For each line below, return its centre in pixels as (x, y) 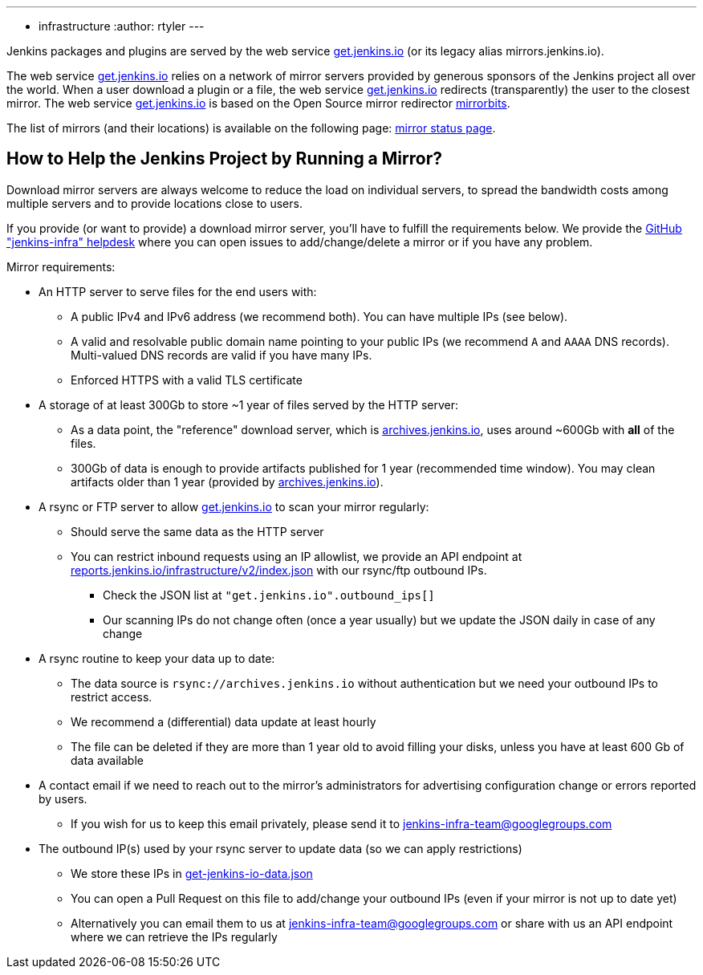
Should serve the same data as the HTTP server (197, 531)
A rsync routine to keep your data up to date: (157, 658)
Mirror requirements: (61, 266)
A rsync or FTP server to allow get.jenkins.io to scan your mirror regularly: (234, 506)
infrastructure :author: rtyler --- (122, 26)
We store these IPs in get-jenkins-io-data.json (192, 873)
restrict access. (112, 697)
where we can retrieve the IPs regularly (174, 936)
